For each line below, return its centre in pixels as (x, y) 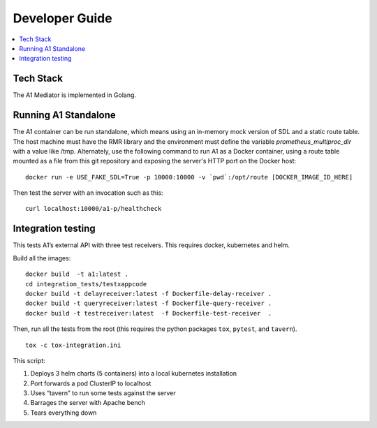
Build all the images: (42, 258)
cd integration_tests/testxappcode (86, 284)
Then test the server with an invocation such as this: (88, 193)
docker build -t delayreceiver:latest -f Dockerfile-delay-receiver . (149, 294)
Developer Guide (62, 18)
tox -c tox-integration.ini (73, 345)
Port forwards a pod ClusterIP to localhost (91, 383)
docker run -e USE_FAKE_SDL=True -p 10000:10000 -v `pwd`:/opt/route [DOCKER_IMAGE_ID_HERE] (189, 177)
